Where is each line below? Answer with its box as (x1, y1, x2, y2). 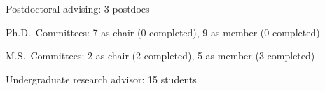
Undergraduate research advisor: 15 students (6, 71, 197, 86)
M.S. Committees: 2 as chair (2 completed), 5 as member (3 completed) (6, 48, 315, 63)
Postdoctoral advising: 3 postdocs (6, 1, 150, 15)
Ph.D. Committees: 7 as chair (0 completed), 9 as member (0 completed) (6, 24, 320, 39)
